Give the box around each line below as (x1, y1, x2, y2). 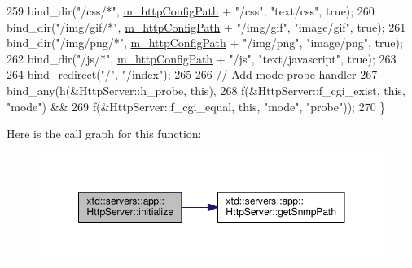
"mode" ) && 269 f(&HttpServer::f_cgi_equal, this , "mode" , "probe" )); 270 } (7, 97, 386, 115)
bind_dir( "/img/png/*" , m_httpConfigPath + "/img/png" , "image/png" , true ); (7, 34, 403, 51)
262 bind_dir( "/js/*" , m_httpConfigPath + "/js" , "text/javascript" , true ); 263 (7, 50, 397, 67)
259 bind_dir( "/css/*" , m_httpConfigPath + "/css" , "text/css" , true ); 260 (7, 2, 375, 19)
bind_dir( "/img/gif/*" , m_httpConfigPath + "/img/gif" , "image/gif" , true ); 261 (7, 18, 406, 35)
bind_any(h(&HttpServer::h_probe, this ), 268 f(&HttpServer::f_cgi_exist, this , (7, 81, 405, 98)
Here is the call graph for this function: (7, 125, 202, 142)
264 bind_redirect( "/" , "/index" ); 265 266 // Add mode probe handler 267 (7, 66, 378, 83)
